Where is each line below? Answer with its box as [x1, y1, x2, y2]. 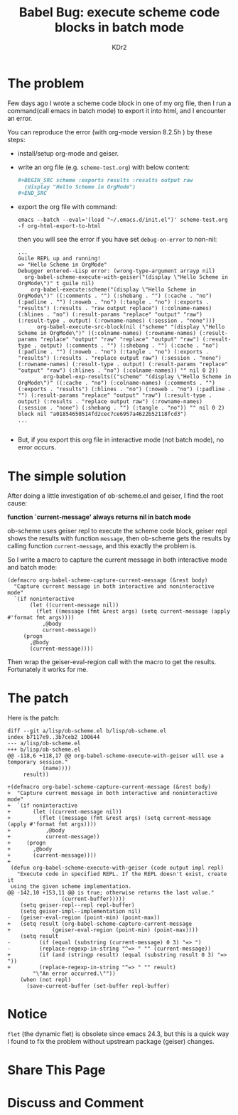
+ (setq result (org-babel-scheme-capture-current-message [7, 920, 193, 928]
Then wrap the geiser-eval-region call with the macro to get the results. [7, 658, 217, 666]
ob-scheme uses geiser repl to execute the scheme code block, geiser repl [7, 527, 227, 535]
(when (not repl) [20, 976, 72, 983]
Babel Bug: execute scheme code [18, 4, 220, 21]
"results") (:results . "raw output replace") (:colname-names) [17, 305, 212, 312]
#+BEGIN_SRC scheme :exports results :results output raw [17, 176, 193, 183]
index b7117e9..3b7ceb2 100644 [7, 734, 100, 741]
